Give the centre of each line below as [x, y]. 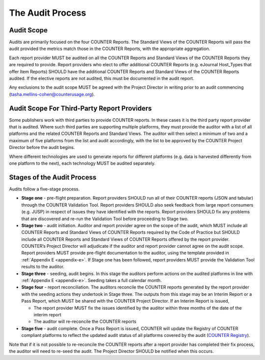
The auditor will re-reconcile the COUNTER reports [85, 322]
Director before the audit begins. [42, 148]
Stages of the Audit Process [53, 177]
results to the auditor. [43, 267]
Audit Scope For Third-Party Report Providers [80, 108]
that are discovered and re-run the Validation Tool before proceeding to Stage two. [105, 219]
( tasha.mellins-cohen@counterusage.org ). [52, 94]
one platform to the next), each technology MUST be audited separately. [82, 163]
